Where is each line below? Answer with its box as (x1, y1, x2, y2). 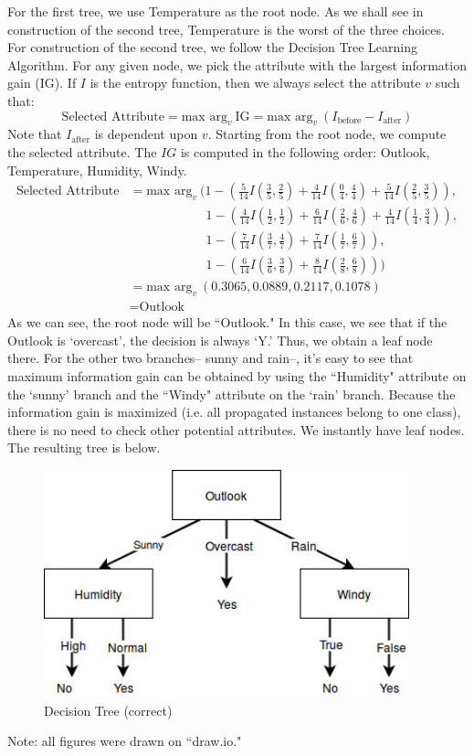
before (337, 116, 362, 126)
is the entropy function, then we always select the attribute (90, 73, 421, 92)
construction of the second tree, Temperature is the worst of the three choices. (7, 19, 445, 38)
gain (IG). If (7, 73, 77, 92)
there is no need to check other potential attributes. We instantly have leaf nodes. (7, 420, 465, 439)
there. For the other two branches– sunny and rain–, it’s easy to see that (7, 348, 414, 367)
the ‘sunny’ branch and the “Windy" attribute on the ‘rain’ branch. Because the (7, 384, 456, 403)
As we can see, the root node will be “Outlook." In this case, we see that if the (7, 313, 448, 332)
